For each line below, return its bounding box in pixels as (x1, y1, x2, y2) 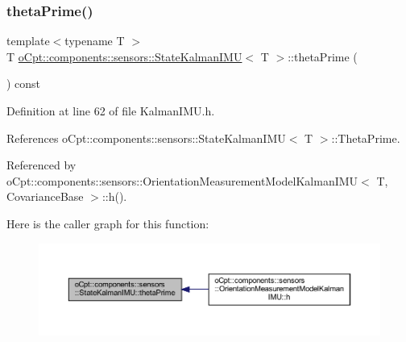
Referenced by (6, 156, 77, 173)
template (6, 32, 50, 49)
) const (6, 75, 41, 92)
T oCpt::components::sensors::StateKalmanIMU (6, 48, 242, 65)
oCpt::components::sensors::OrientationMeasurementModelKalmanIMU (6, 172, 358, 189)
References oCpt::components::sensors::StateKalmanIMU (6, 129, 286, 146)
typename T (64, 32, 125, 49)
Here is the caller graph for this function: (6, 215, 209, 231)
